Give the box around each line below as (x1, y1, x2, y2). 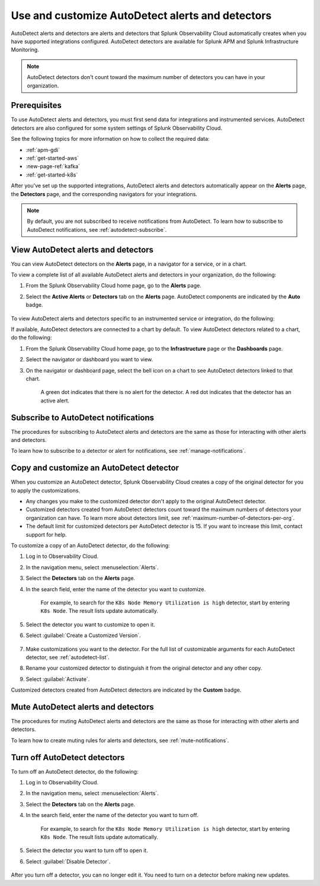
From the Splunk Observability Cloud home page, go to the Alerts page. (25, 282, 201, 289)
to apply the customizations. (11, 487, 80, 494)
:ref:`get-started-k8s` (25, 171, 78, 178)
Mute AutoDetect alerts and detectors (11, 702, 154, 712)
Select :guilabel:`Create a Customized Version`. (25, 632, 142, 639)
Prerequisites (11, 100, 62, 111)
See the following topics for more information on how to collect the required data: (11, 135, 210, 143)
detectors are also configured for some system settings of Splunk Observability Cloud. (11, 124, 222, 131)
